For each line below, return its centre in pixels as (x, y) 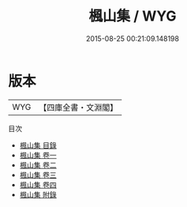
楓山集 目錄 (38, 145)
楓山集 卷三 (38, 175)
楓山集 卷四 (38, 184)
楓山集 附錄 (38, 194)
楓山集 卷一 (38, 155)
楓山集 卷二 (38, 165)
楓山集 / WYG (133, 16)
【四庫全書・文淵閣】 (79, 107)
